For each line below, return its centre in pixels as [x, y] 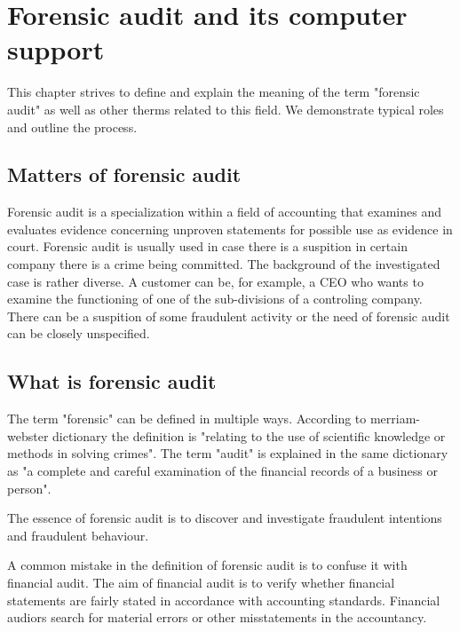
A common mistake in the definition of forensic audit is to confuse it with [207, 565]
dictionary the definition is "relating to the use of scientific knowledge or [249, 435]
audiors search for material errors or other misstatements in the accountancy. [217, 617]
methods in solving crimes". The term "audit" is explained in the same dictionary [228, 453]
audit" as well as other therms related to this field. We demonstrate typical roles [226, 109]
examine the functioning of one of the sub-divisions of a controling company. [215, 299]
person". [29, 488]
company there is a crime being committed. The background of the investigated [224, 264]
